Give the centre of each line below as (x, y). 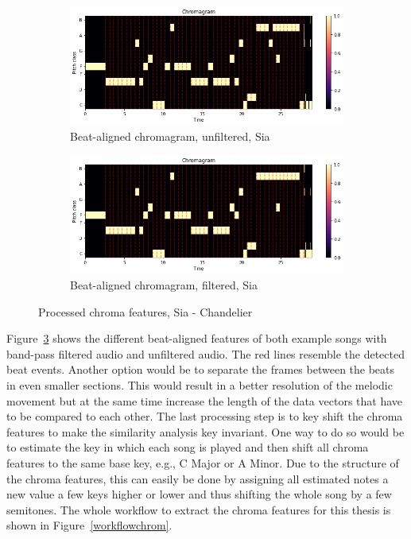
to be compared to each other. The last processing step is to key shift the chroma (205, 416)
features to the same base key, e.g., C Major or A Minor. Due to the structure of (203, 462)
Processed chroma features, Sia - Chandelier (145, 311)
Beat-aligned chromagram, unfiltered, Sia (170, 136)
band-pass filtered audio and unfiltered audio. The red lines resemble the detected (205, 353)
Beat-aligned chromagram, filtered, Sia (164, 284)
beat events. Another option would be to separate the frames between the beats (201, 369)
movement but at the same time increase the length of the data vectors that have (205, 400)
